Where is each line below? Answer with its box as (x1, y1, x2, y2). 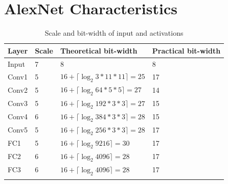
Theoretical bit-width (60, 45, 138, 56)
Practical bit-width (152, 45, 221, 56)
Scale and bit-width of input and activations (44, 28, 184, 38)
